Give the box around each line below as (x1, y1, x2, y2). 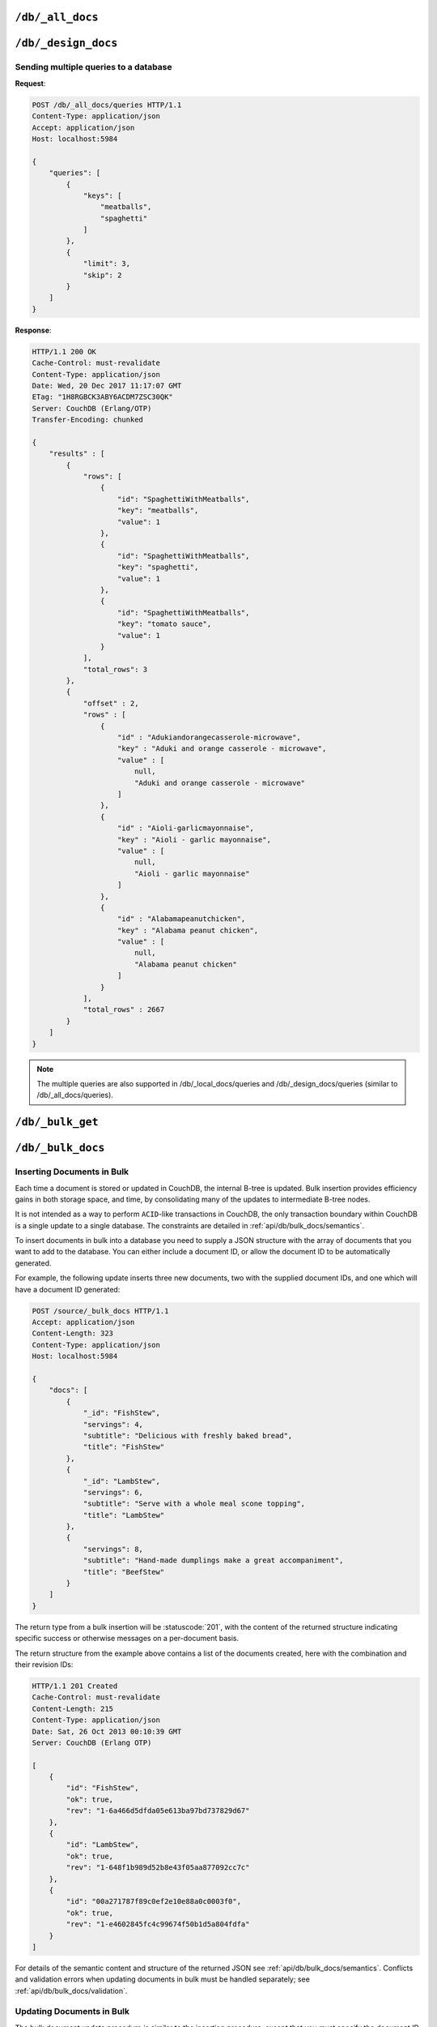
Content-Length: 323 (32, 1329, 113, 1338)
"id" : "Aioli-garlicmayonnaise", (117, 824, 254, 833)
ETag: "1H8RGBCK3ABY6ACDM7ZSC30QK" (32, 392, 173, 401)
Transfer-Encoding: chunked (32, 415, 143, 425)
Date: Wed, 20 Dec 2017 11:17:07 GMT (32, 381, 182, 390)
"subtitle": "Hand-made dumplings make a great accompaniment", (83, 1556, 344, 1565)
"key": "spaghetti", (117, 563, 199, 572)
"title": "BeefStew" (83, 1567, 165, 1576)
